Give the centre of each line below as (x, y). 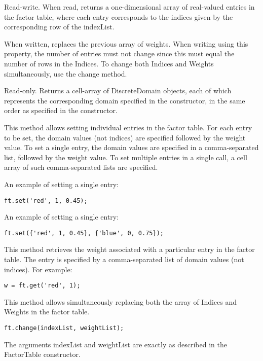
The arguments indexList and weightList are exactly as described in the (116, 344)
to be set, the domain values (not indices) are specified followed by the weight (125, 137)
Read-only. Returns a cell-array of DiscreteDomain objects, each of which (118, 91)
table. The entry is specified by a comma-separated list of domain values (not (124, 259)
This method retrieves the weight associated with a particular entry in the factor (129, 249)
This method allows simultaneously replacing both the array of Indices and (121, 301)
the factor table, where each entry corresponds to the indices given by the (119, 16)
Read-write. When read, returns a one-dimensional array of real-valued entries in (129, 7)
